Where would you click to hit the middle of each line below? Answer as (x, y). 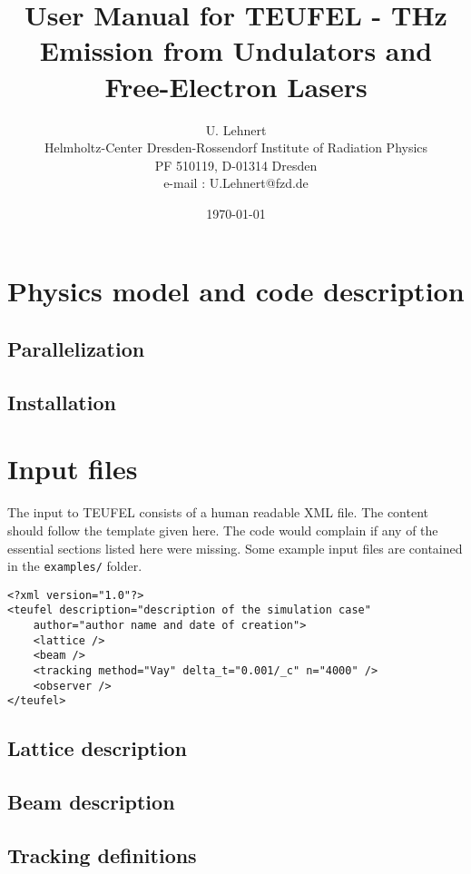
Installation (62, 402)
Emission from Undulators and (236, 50)
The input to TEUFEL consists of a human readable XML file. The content (218, 512)
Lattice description (97, 748)
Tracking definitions (102, 854)
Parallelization (76, 349)
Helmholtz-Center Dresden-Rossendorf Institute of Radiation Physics (236, 147)
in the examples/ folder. (75, 566)
